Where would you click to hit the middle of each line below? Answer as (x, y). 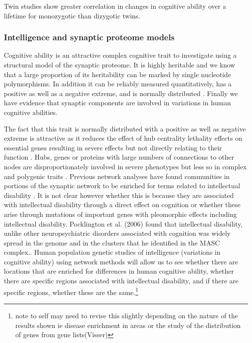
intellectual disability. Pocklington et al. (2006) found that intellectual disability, (123, 223)
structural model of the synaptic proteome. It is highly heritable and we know (120, 65)
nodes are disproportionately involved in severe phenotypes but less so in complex (125, 166)
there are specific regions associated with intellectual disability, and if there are (121, 281)
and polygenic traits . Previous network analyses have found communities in (117, 176)
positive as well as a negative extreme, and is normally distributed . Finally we (121, 93)
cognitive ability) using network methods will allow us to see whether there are (121, 261)
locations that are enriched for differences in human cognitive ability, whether (119, 271)
